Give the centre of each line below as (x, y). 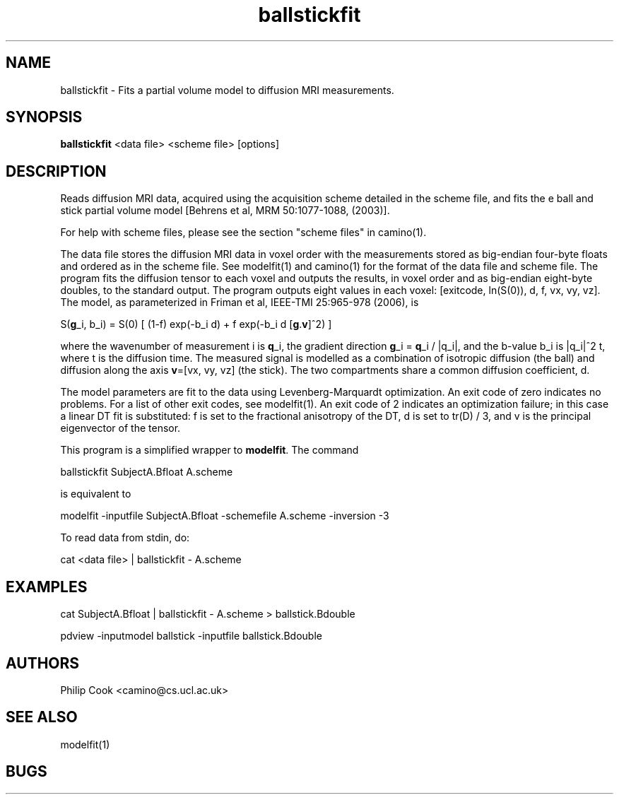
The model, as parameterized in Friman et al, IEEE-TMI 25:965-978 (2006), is (240, 302)
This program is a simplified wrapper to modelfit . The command (210, 450)
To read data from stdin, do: (125, 538)
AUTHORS (43, 663)
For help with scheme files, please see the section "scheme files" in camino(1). (243, 233)
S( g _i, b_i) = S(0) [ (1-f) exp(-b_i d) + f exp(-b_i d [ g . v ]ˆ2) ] (196, 324)
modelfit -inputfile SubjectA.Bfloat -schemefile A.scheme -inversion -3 (225, 516)
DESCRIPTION (56, 171)
